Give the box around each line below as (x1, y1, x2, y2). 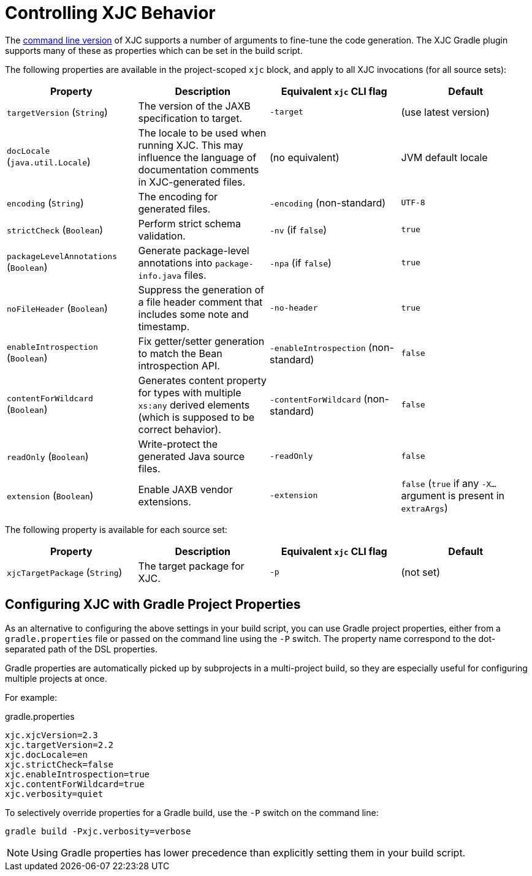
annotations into (138, 256, 213, 269)
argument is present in (401, 489, 505, 502)
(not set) (401, 565, 440, 578)
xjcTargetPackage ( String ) (7, 565, 123, 578)
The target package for (138, 559, 245, 572)
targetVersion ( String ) (7, 105, 108, 118)
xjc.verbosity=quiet (5, 788, 104, 799)
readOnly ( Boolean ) (7, 450, 89, 463)
